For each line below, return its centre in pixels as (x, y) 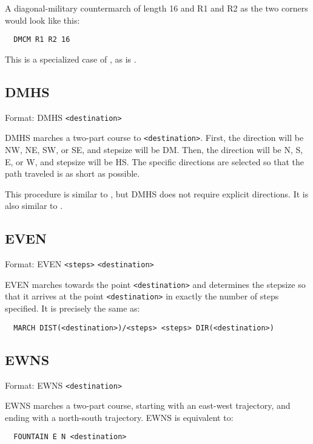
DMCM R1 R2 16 (42, 40)
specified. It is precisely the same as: (72, 308)
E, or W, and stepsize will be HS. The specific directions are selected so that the (155, 161)
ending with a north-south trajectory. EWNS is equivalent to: (119, 417)
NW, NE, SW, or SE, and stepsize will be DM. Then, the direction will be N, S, (154, 149)
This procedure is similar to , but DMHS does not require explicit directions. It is (157, 193)
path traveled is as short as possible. (72, 173)
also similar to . (34, 206)
